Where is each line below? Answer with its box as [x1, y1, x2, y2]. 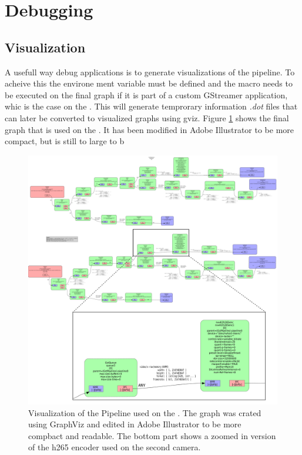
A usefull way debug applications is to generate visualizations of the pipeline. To [5, 65, 295, 78]
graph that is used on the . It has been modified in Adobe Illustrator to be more [5, 123, 294, 135]
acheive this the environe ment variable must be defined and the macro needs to [5, 77, 293, 89]
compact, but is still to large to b [5, 135, 125, 147]
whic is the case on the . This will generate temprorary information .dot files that [5, 100, 298, 112]
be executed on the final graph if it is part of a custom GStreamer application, [5, 88, 288, 101]
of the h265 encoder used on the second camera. [28, 441, 201, 453]
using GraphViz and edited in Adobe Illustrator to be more [28, 418, 241, 430]
